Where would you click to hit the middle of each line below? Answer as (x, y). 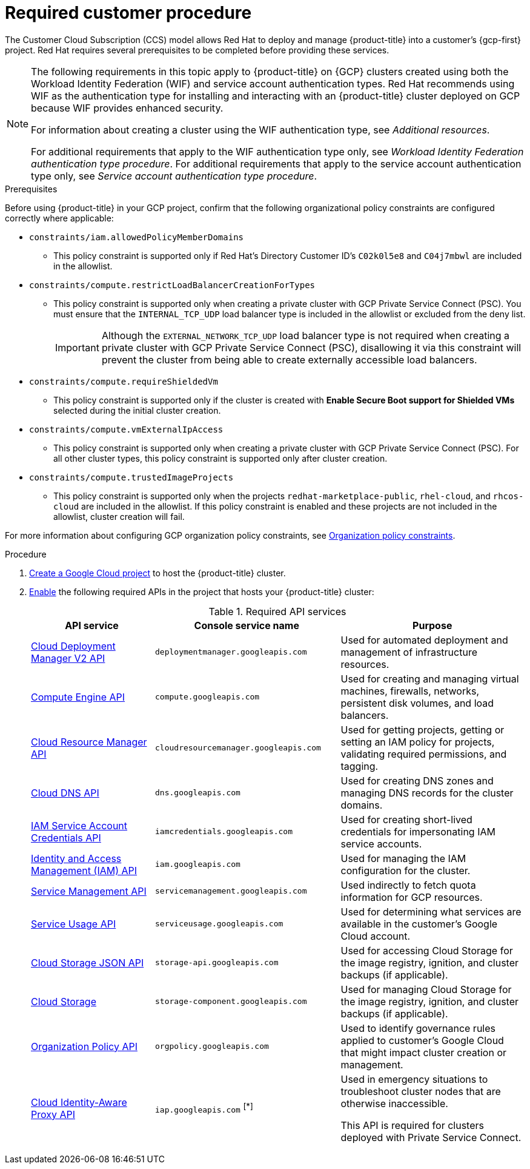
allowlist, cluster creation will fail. (119, 516)
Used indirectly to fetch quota (408, 885)
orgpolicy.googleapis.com (212, 1046)
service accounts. (381, 844)
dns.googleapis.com (198, 793)
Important (77, 347)
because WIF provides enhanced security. (127, 108)
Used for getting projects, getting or (422, 729)
